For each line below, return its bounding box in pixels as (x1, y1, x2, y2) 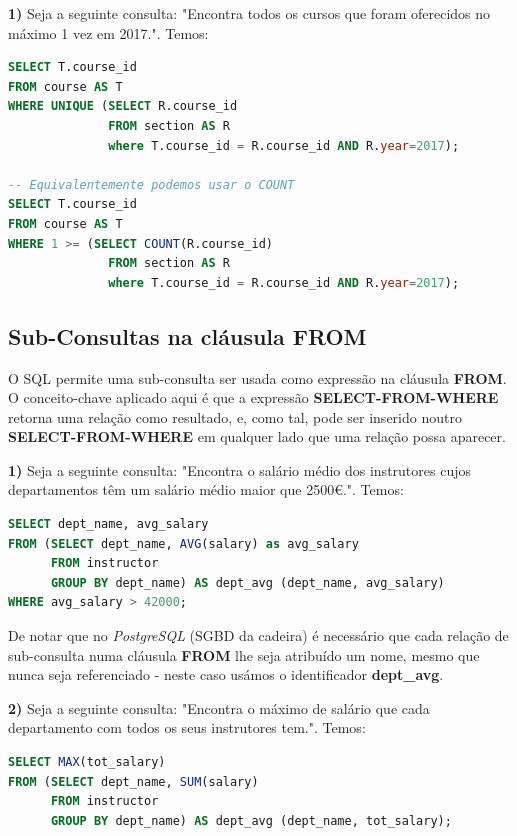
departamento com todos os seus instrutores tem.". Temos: (8, 717, 366, 738)
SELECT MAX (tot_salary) (8, 755, 166, 770)
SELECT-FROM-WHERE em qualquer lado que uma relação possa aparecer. (8, 426, 506, 447)
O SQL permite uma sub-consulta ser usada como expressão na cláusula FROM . (8, 367, 507, 388)
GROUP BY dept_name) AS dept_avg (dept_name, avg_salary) (50, 575, 445, 590)
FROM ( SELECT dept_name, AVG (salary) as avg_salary (8, 536, 359, 551)
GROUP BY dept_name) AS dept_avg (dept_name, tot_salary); (50, 813, 452, 828)
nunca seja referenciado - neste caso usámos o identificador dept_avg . (8, 664, 444, 685)
